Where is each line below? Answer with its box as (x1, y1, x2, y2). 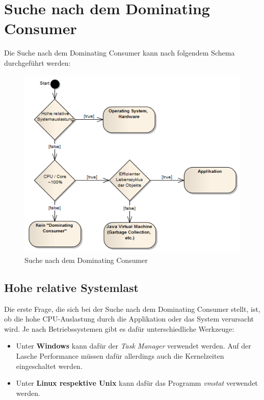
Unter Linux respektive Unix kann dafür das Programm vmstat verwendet (16, 378, 258, 388)
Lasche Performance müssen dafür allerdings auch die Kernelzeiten (16, 351, 224, 361)
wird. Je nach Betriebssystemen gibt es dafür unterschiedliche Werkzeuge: (4, 323, 234, 334)
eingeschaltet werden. (16, 360, 83, 371)
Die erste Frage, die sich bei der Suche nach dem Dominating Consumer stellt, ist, (4, 303, 260, 314)
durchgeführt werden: (4, 57, 71, 68)
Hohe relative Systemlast (4, 279, 139, 295)
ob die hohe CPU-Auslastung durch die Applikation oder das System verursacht (4, 313, 254, 324)
